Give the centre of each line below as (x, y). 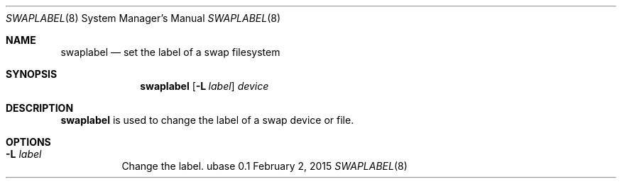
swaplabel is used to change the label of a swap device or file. (207, 120)
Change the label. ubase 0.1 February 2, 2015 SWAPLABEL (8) (264, 166)
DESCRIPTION (40, 108)
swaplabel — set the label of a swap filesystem (170, 52)
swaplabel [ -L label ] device (204, 86)
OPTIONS (28, 142)
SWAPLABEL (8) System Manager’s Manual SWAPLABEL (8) (143, 18)
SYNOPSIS (32, 74)
